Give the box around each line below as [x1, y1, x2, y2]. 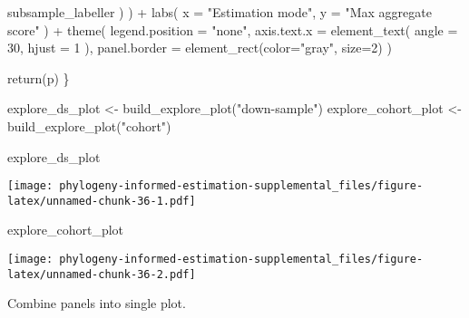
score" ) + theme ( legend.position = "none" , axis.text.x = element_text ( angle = [7, 20, 458, 39]
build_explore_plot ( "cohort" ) [7, 116, 171, 135]
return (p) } [7, 68, 70, 87]
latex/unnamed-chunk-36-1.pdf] [7, 194, 196, 207]
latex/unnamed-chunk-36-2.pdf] [7, 267, 196, 281]
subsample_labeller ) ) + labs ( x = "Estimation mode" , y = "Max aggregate [7, 3, 432, 21]
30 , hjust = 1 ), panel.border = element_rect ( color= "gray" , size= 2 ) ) [7, 38, 392, 57]
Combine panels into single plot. [7, 294, 186, 313]
